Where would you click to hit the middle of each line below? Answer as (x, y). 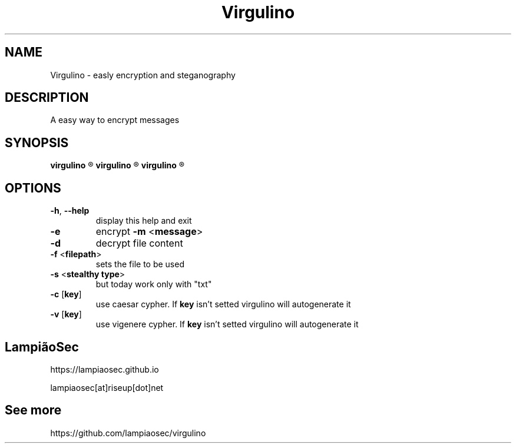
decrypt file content (139, 243)
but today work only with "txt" (154, 284)
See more (33, 410)
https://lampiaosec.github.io (105, 369)
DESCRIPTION (47, 98)
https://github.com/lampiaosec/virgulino (128, 433)
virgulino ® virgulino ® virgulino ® (118, 165)
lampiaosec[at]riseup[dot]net (107, 387)
